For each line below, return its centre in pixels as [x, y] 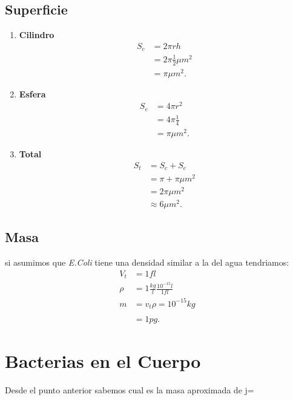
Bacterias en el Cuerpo [103, 361]
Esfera [32, 93]
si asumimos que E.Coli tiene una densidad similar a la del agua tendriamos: [147, 262]
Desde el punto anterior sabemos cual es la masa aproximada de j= [130, 390]
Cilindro [37, 35]
